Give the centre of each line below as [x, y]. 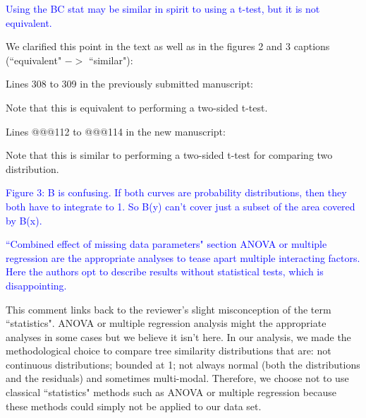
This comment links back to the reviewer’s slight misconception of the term [169, 309]
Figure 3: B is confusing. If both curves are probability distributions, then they [176, 192]
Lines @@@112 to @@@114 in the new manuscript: [116, 131]
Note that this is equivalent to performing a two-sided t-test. [137, 107]
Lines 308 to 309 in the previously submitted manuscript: [129, 84]
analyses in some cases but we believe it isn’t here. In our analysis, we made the [178, 336]
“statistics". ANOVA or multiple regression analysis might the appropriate [166, 323]
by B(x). [24, 220]
